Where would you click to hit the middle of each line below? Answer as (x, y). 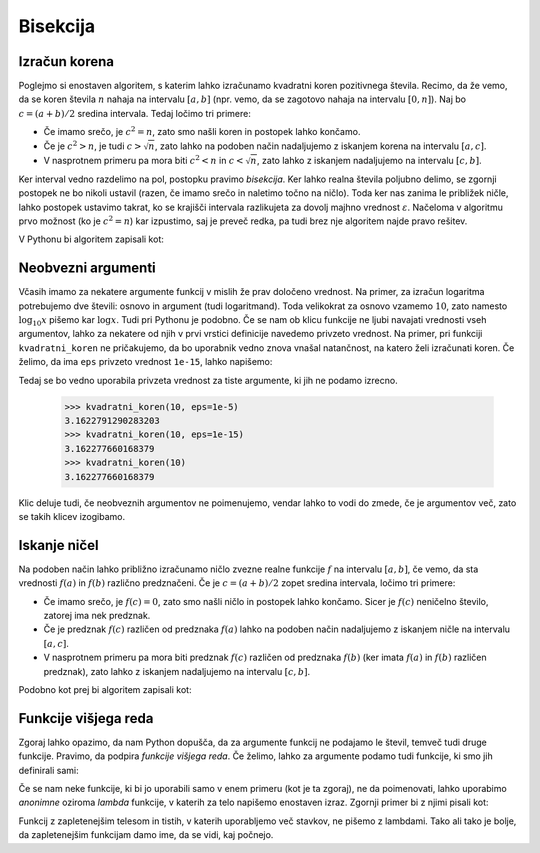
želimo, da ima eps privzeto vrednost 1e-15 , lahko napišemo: (145, 362)
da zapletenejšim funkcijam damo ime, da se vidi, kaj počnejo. (146, 835)
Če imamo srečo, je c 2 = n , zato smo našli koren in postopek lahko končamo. (202, 131)
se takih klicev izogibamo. (71, 516)
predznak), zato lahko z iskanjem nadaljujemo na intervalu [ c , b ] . (177, 671)
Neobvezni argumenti (87, 268)
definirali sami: (48, 770)
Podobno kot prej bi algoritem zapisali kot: (105, 689)
